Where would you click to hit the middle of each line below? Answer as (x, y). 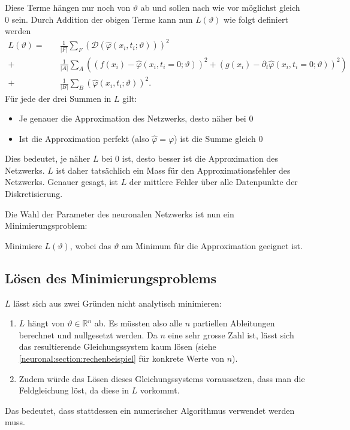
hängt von (46, 323)
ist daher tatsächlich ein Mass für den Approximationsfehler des (173, 170)
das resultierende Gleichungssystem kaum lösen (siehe (117, 346)
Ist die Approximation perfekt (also (84, 138)
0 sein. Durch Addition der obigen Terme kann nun (99, 19)
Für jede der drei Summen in (58, 98)
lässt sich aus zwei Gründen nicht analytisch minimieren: (117, 303)
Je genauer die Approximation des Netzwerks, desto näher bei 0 (136, 118)
